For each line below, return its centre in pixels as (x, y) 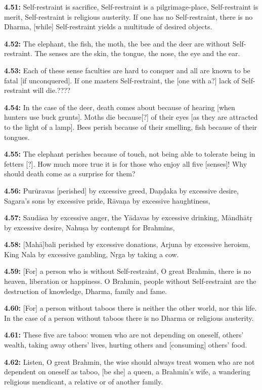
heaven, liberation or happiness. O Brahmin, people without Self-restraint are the (130, 281)
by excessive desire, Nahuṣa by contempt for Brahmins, (90, 227)
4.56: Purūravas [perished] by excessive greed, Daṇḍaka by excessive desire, (121, 190)
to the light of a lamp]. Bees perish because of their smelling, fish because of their (131, 127)
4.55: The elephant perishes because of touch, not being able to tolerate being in (130, 154)
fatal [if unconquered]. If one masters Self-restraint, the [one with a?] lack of (122, 80)
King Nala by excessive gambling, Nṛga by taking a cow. (92, 254)
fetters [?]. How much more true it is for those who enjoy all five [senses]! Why (126, 163)
